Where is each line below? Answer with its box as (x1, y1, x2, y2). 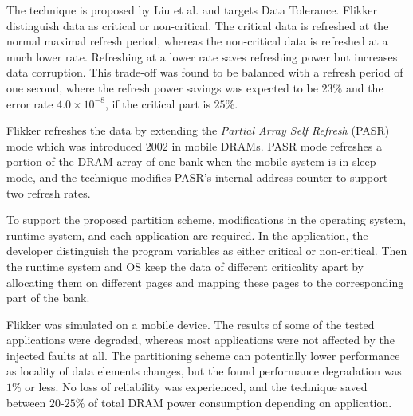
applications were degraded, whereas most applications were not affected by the (6, 332, 395, 348)
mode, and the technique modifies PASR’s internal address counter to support (6, 168, 388, 185)
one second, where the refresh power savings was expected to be (6, 79, 318, 96)
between (6, 394, 46, 410)
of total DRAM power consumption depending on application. (88, 394, 392, 410)
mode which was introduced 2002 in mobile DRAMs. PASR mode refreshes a (6, 137, 382, 154)
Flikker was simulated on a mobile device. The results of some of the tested (6, 316, 375, 332)
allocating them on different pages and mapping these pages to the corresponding (6, 273, 404, 290)
